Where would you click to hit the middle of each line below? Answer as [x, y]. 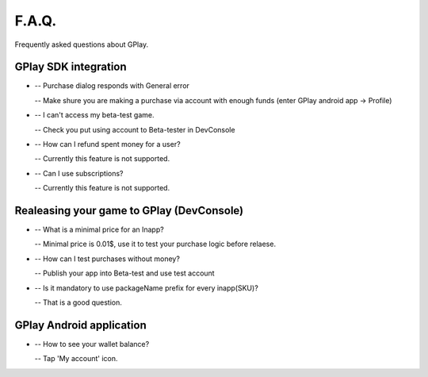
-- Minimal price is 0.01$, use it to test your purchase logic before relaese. [155, 244]
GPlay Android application [80, 325]
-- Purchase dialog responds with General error [112, 86]
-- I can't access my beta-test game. [94, 115]
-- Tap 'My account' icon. [76, 359]
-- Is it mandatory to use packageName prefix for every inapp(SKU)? [147, 288]
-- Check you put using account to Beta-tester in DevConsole [135, 129]
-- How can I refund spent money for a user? [108, 144]
